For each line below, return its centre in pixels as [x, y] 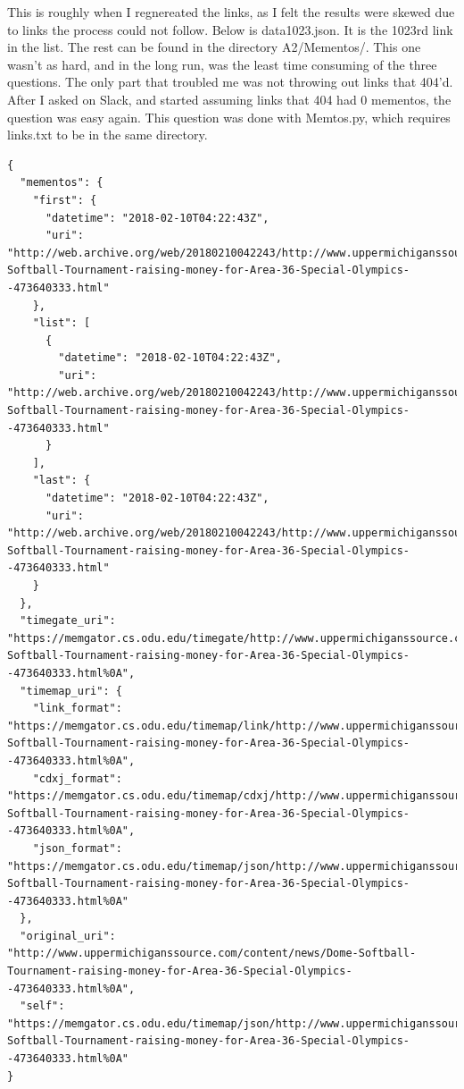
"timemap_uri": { [71, 691]
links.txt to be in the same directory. [108, 135]
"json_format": [77, 848]
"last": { [62, 481]
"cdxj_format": [77, 778]
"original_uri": [68, 936]
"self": [42, 1006]
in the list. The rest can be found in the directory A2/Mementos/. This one [214, 47]
